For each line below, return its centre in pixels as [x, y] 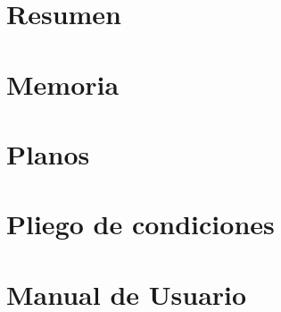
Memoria [63, 84]
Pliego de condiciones [140, 224]
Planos [48, 153]
